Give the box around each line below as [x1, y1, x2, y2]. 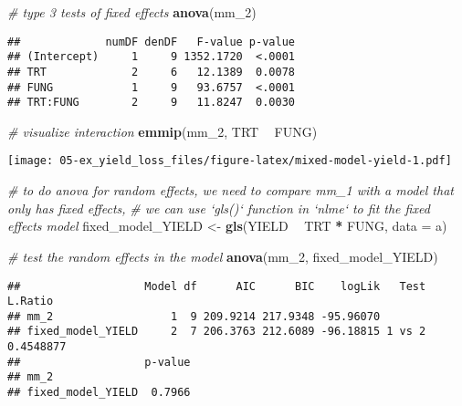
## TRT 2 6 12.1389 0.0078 [7, 65, 295, 78]
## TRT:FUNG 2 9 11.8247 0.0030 [7, 96, 295, 109]
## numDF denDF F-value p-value [7, 35, 295, 48]
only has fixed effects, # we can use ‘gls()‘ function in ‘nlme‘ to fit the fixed [7, 198, 430, 217]
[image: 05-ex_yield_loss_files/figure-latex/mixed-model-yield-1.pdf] [7, 154, 452, 168]
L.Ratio [7, 295, 54, 308]
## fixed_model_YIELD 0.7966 [7, 386, 191, 400]
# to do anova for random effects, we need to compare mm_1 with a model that [7, 181, 454, 200]
